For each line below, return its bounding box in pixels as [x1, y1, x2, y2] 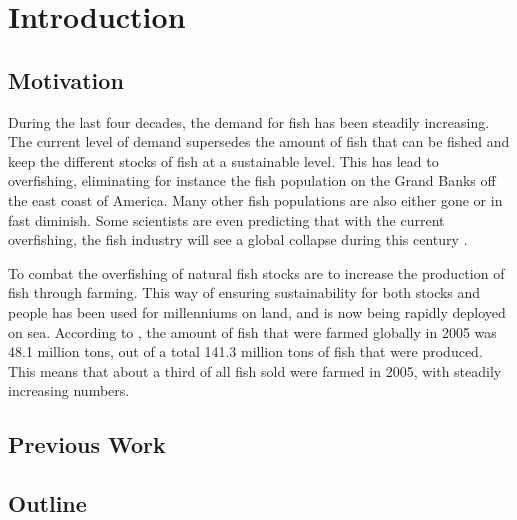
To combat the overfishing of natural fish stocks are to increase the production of [8, 262, 505, 283]
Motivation [8, 64, 124, 95]
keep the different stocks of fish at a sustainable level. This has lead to [8, 150, 439, 171]
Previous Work [8, 429, 166, 460]
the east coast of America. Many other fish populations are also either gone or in [8, 189, 503, 210]
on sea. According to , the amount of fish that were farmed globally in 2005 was [8, 321, 497, 342]
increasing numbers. [8, 380, 130, 401]
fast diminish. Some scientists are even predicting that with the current [8, 209, 445, 230]
